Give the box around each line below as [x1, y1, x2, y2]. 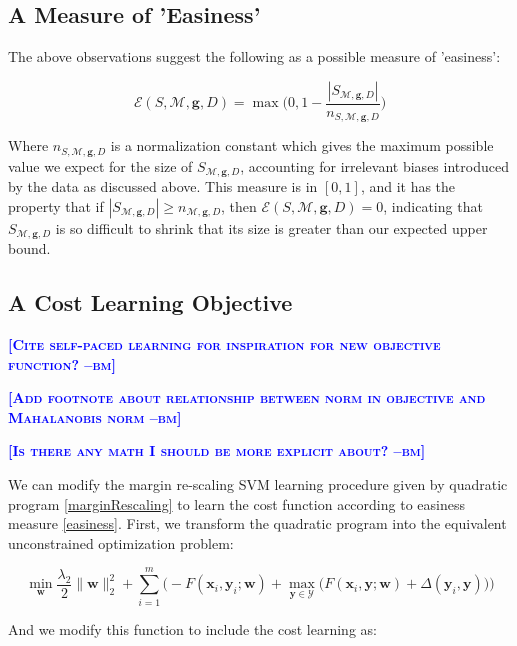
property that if [8, 195, 104, 216]
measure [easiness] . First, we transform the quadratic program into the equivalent [8, 513, 507, 534]
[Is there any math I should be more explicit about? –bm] [8, 440, 426, 461]
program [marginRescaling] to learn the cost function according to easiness [8, 493, 465, 514]
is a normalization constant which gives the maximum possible [110, 135, 494, 156]
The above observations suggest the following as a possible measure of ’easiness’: [8, 46, 501, 67]
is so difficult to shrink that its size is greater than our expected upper [55, 217, 488, 238]
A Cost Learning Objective [8, 287, 293, 318]
